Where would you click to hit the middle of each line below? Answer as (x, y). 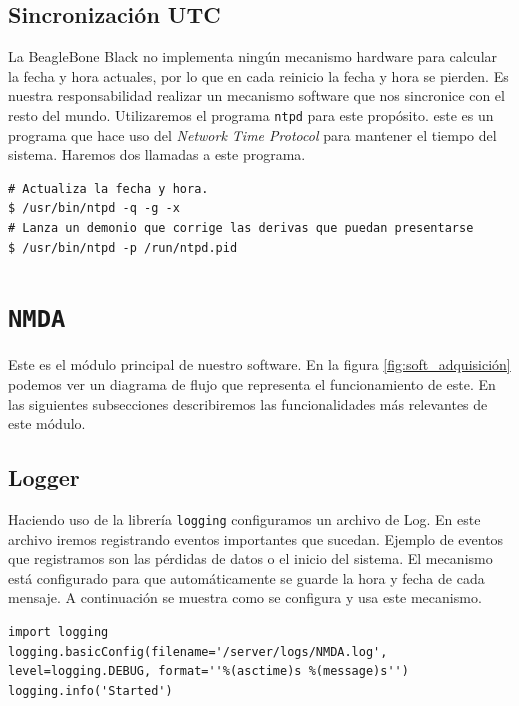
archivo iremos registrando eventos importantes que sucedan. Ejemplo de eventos (256, 538)
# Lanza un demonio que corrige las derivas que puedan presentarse (241, 228)
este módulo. (47, 423)
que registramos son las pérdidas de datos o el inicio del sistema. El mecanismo (250, 558)
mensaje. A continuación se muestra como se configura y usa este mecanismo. (245, 597)
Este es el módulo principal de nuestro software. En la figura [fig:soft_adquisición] (259, 364)
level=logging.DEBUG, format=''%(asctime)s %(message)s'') (208, 671)
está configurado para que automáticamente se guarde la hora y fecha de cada (246, 577)
